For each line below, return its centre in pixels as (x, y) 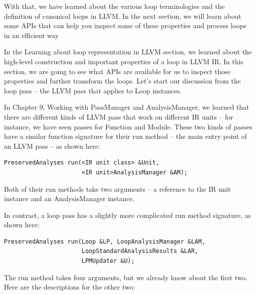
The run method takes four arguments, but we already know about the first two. (126, 277)
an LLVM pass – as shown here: (52, 146)
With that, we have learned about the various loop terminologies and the (114, 6)
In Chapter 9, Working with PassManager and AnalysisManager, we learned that (127, 107)
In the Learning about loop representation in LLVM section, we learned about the (128, 52)
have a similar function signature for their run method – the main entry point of (126, 136)
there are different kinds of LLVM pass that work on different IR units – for (119, 116)
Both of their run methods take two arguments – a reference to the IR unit (117, 189)
